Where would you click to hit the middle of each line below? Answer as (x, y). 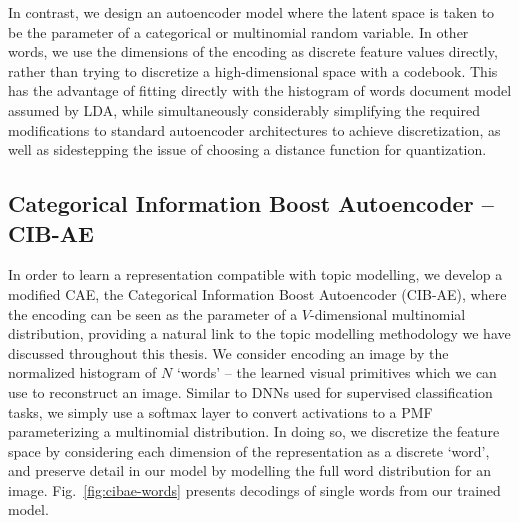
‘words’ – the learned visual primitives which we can (336, 372)
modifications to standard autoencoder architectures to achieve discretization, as (254, 129)
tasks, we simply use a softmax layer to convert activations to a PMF (220, 411)
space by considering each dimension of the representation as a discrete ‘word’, (249, 450)
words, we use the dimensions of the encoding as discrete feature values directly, (253, 51)
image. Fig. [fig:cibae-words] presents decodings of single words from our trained (254, 489)
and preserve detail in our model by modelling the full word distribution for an (250, 470)
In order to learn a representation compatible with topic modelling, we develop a (255, 274)
